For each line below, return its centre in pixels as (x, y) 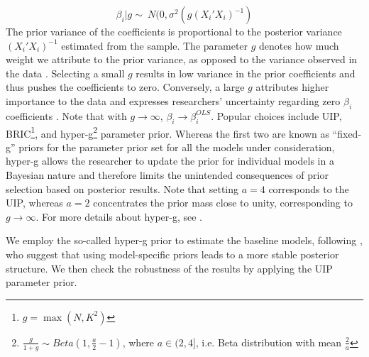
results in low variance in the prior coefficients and (246, 73)
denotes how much (299, 45)
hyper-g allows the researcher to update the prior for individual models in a (170, 161)
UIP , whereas (34, 203)
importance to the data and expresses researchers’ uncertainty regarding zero (173, 100)
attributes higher (292, 87)
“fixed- (347, 133)
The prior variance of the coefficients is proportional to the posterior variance (174, 31)
